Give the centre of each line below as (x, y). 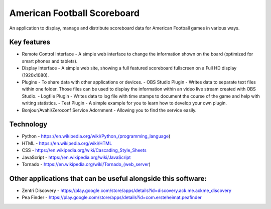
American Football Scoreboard (75, 13)
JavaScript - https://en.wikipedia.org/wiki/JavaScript (76, 157)
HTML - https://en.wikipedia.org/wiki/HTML (67, 143)
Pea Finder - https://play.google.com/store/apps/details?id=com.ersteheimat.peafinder (112, 197)
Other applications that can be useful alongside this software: (108, 178)
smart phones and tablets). (50, 61)
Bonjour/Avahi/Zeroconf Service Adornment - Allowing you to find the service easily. (109, 110)
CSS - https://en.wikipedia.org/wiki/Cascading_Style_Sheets (84, 150)
